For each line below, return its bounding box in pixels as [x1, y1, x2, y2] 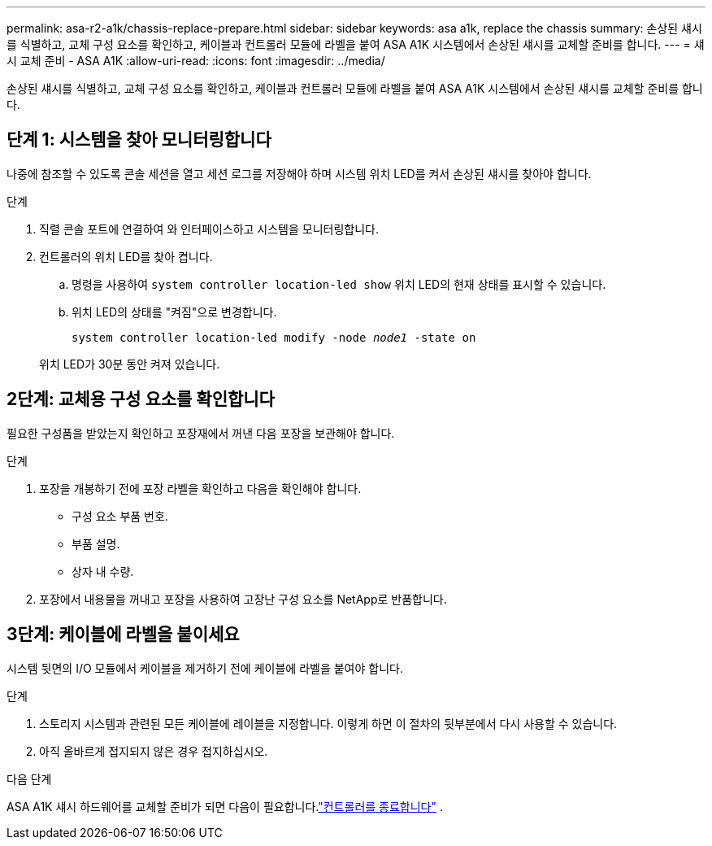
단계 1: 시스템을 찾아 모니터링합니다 [7, 129, 271, 150]
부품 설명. [72, 536, 120, 551]
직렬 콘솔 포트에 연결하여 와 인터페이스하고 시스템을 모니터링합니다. [39, 221, 379, 236]
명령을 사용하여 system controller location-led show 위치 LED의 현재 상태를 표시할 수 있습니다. [72, 277, 606, 291]
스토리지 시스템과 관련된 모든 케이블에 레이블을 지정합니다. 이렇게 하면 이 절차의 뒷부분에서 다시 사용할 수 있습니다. [39, 716, 618, 730]
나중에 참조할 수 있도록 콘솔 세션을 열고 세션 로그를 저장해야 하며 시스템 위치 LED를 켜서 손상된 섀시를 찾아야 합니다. [7, 166, 592, 181]
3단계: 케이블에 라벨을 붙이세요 [7, 624, 240, 645]
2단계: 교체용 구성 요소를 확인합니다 [7, 389, 275, 410]
